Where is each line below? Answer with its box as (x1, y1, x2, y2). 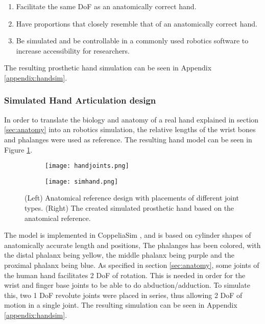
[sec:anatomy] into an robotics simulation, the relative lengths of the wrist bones (4, 124, 256, 135)
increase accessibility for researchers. (16, 45, 130, 56)
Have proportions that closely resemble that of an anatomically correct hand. (16, 18, 257, 29)
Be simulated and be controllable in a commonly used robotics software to (16, 35, 249, 46)
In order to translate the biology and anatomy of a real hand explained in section (4, 114, 259, 124)
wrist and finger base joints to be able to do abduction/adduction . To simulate (4, 280, 250, 290)
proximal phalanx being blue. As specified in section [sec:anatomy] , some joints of (4, 260, 259, 270)
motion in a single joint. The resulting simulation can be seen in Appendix (4, 300, 237, 310)
